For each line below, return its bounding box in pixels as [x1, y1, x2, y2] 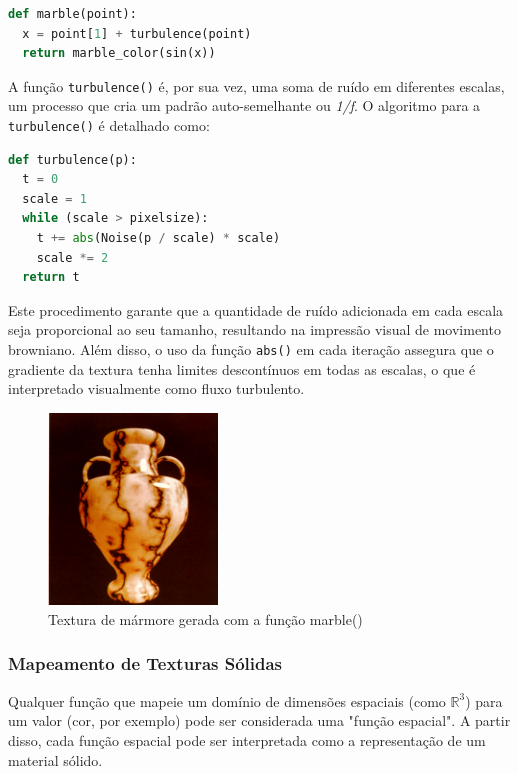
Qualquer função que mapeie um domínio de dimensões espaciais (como [8, 690, 446, 711]
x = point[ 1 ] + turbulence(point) [22, 26, 252, 41]
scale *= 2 [36, 250, 109, 265]
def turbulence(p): [8, 152, 137, 167]
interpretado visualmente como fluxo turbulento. [8, 378, 305, 399]
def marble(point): [8, 7, 137, 21]
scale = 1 [22, 191, 87, 206]
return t [22, 270, 80, 285]
